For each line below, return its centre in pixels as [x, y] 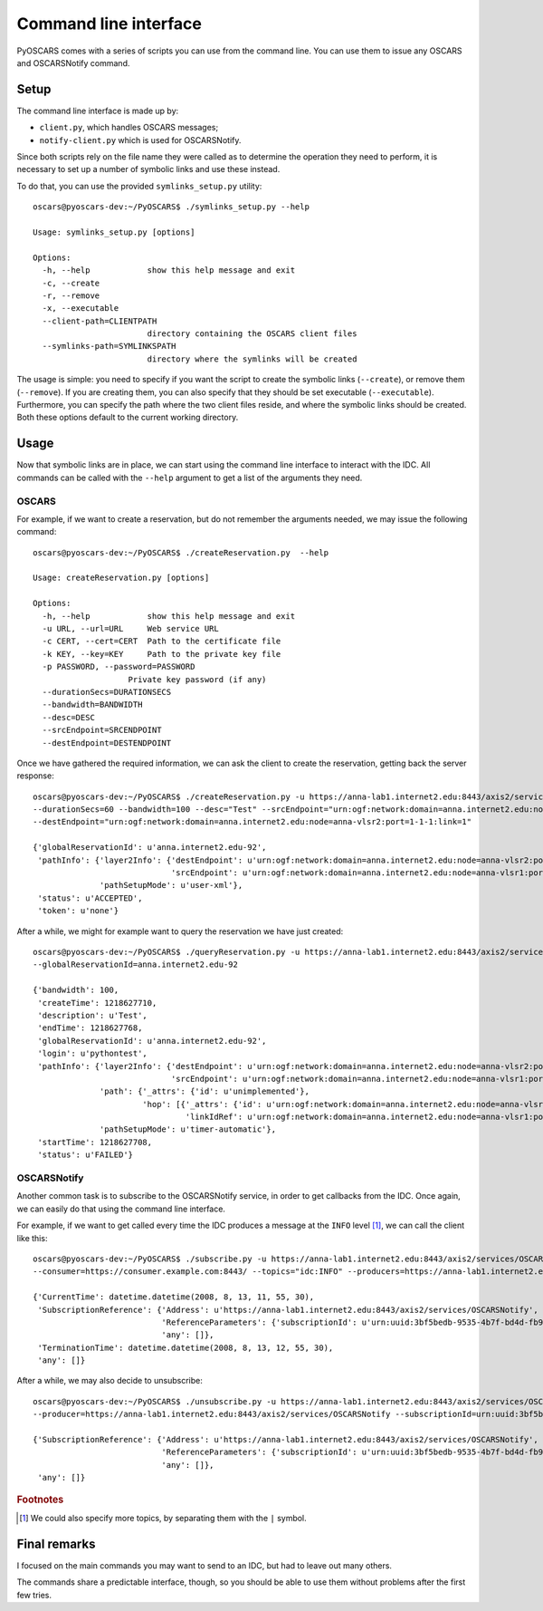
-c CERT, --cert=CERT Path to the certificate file [162, 642]
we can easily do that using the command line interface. [121, 1209]
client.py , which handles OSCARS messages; [129, 128]
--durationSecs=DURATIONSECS [107, 692]
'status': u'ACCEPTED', [90, 898]
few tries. [34, 1595]
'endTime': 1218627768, [90, 1028]
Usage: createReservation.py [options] [121, 578]
